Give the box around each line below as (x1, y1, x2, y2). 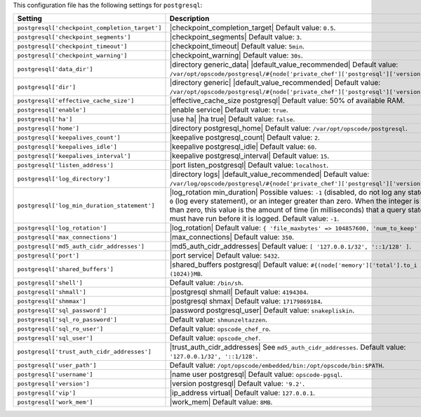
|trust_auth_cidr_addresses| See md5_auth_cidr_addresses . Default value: (169, 343, 406, 352)
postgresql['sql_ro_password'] (17, 316, 117, 323)
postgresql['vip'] (17, 389, 76, 397)
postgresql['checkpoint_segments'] (17, 33, 131, 41)
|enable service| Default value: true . (169, 105, 289, 115)
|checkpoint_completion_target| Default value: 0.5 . (169, 23, 336, 33)
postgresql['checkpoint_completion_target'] (17, 24, 162, 32)
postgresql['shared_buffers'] (17, 265, 114, 273)
